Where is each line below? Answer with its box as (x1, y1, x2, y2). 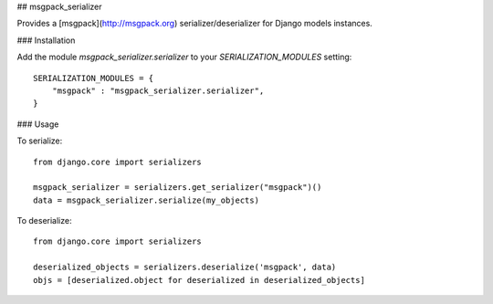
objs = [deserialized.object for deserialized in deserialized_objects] (33, 275, 365, 285)
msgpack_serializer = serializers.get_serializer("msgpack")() (33, 183, 322, 193)
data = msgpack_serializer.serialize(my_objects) (33, 194, 260, 205)
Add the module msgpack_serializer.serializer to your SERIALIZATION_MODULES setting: (16, 51, 352, 63)
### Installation (16, 35, 76, 46)
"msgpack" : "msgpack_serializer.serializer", (51, 85, 265, 96)
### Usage (16, 119, 59, 130)
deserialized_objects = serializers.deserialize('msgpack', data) (33, 262, 337, 273)
